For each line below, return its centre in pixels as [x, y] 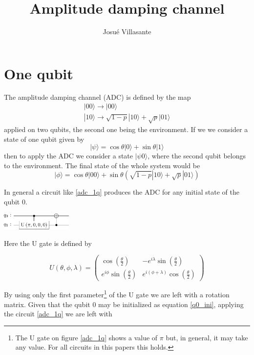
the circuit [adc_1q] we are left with [58, 314]
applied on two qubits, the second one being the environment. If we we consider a [126, 129]
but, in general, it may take [207, 337]
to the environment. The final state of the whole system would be [102, 165]
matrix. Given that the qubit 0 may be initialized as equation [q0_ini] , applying [124, 304]
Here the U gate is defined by [48, 243]
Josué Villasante [127, 32]
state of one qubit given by [44, 139]
